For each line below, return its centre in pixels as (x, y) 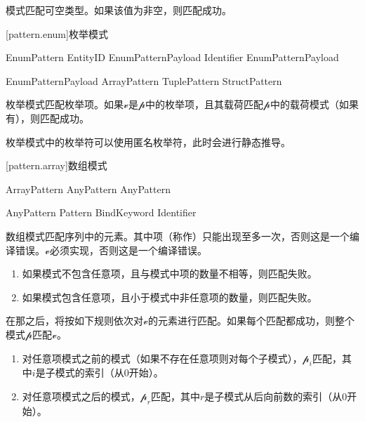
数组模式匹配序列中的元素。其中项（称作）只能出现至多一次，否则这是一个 (178, 236)
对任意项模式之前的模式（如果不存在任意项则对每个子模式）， (162, 358)
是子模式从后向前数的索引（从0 (276, 396)
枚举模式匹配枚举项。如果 (65, 104)
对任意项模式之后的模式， (81, 396)
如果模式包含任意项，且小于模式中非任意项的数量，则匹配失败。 (170, 297)
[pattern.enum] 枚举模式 (57, 33)
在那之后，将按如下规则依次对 (74, 321)
